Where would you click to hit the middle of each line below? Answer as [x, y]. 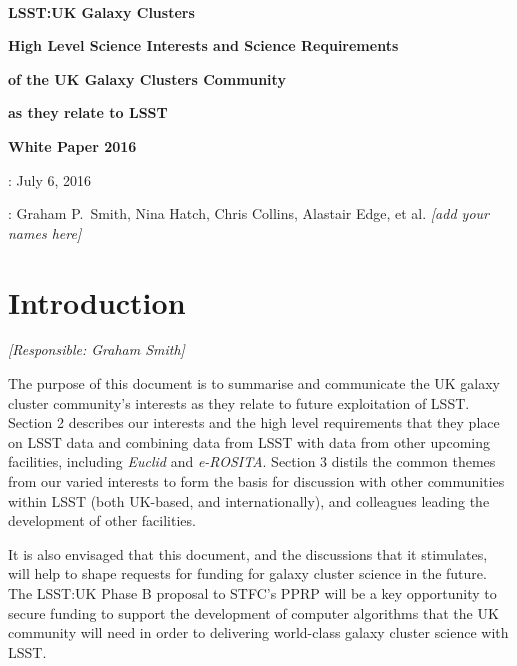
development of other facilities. [102, 520]
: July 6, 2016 [50, 179]
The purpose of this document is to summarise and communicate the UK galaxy [254, 383]
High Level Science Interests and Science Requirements [203, 45]
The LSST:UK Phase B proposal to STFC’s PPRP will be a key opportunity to [252, 593]
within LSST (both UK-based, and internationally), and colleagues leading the [249, 500]
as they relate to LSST [88, 112]
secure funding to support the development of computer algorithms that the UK [253, 612]
